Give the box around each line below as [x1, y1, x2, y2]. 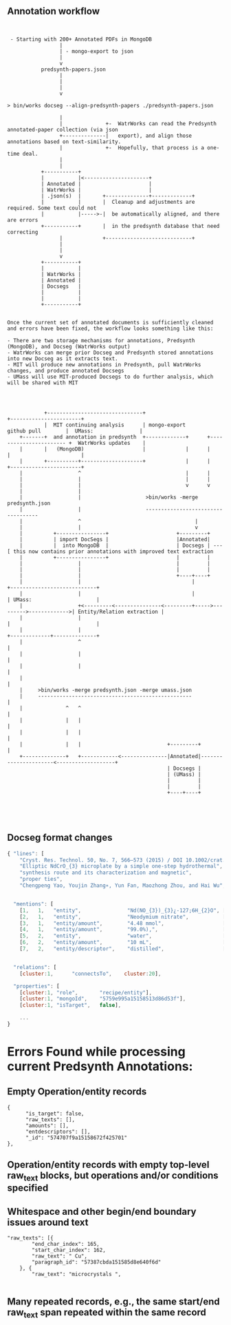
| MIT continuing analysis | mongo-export [43, 421, 186, 428]
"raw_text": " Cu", [32, 1253, 88, 1260]
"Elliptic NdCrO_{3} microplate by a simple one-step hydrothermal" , [19, 863, 223, 870]
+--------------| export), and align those [59, 132, 192, 139]
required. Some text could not [7, 205, 97, 211]
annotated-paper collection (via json [7, 126, 118, 133]
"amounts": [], [25, 1122, 69, 1129]
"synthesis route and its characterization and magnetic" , [19, 869, 192, 877]
